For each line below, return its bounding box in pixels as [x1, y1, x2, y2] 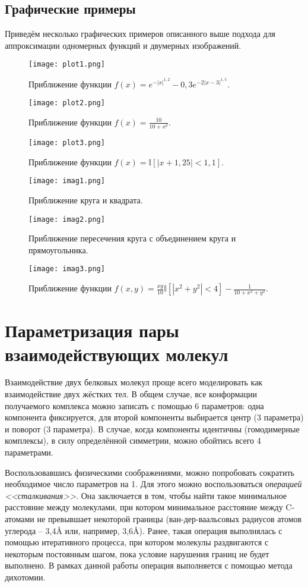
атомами [5, 513, 34, 525]
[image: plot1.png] [28, 60, 105, 69]
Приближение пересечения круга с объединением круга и [28, 232, 236, 244]
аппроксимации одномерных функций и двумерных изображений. [5, 39, 242, 51]
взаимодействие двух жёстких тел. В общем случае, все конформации [5, 388, 257, 400]
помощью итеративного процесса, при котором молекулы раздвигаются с [5, 536, 269, 548]
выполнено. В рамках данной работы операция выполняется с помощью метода [5, 559, 293, 572]
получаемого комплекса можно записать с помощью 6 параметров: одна [5, 399, 264, 412]
